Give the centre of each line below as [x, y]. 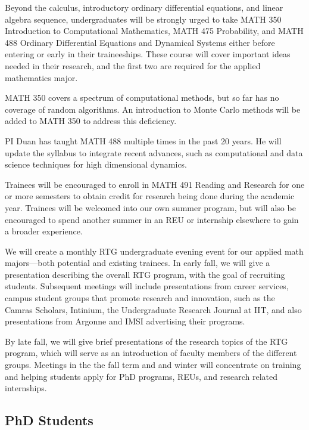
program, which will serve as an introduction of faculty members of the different [151, 353]
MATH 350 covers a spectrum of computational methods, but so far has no [142, 98]
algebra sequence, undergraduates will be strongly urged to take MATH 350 [143, 19]
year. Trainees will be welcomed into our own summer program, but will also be [150, 207]
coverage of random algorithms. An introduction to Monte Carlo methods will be [153, 109]
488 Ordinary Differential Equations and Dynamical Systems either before [140, 42]
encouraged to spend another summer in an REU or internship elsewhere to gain [152, 219]
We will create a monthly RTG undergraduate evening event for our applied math [154, 251]
